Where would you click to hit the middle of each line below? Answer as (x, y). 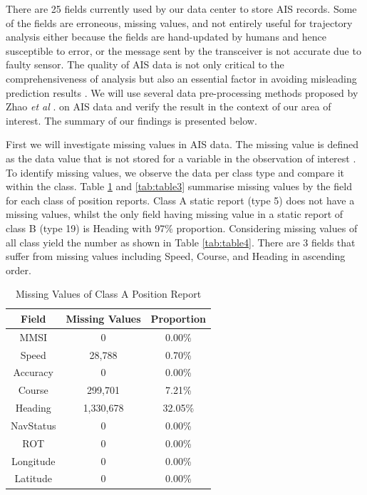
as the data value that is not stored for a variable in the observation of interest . (181, 158)
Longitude (33, 460)
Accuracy (33, 372)
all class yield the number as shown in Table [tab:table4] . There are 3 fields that (181, 242)
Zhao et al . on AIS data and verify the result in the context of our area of (169, 106)
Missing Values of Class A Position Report (108, 294)
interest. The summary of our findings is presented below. (131, 120)
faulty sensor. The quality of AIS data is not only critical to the (145, 64)
